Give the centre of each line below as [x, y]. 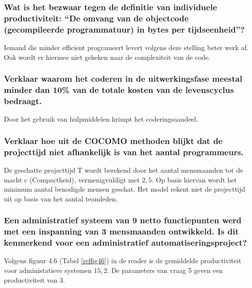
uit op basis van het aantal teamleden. [61, 198]
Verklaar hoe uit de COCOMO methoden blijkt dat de [113, 140]
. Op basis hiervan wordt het [194, 179]
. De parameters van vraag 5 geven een [165, 270]
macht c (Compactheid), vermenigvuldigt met [72, 179]
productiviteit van [31, 279]
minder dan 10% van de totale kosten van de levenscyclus [119, 90]
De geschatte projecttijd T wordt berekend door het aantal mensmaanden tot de [124, 170]
